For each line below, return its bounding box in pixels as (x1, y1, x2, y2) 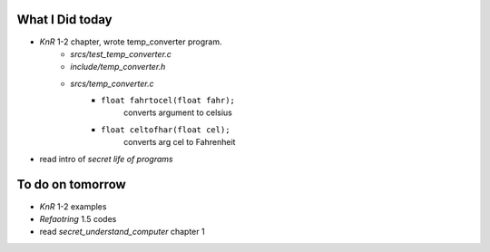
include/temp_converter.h (70, 62, 166, 73)
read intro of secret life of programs (39, 153, 173, 164)
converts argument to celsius (123, 107, 233, 118)
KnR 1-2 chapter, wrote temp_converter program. (39, 36, 222, 47)
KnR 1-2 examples (39, 200, 107, 212)
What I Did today (16, 12, 113, 27)
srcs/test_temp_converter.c (70, 48, 172, 59)
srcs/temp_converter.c (70, 78, 154, 89)
